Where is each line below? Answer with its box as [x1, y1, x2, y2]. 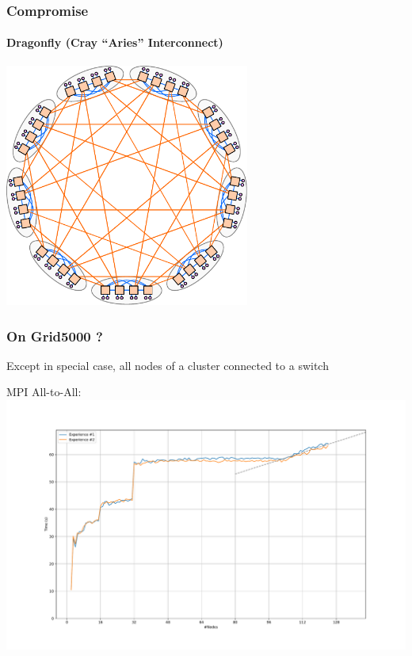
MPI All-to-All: [6, 383, 82, 400]
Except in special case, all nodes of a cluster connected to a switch [6, 357, 329, 373]
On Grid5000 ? [6, 326, 103, 345]
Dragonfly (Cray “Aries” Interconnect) [6, 34, 223, 51]
